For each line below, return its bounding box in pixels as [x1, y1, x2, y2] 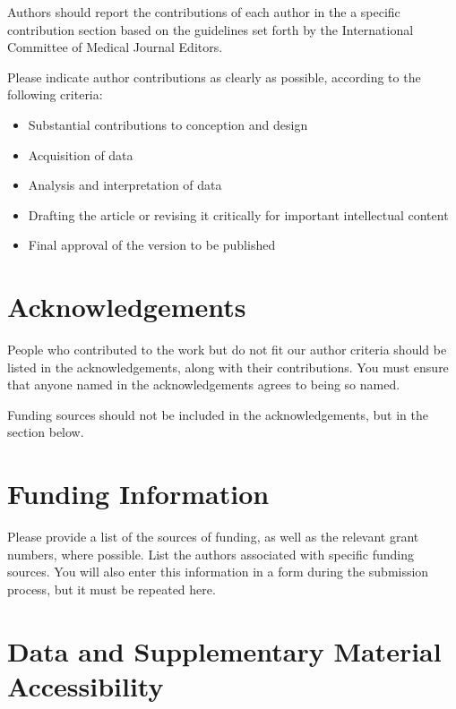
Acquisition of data [28, 145, 133, 164]
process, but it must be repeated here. [7, 579, 216, 598]
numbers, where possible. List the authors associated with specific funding [7, 544, 414, 563]
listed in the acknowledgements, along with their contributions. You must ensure [7, 357, 449, 376]
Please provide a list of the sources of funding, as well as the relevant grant [7, 527, 419, 546]
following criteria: [7, 85, 103, 104]
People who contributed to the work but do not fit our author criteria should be [7, 340, 447, 359]
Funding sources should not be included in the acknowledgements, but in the [7, 405, 428, 423]
